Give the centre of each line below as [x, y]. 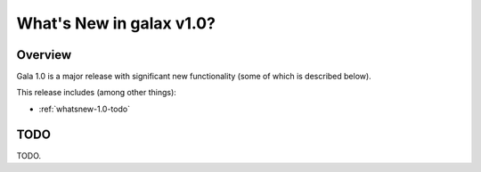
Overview [44, 55]
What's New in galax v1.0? [116, 23]
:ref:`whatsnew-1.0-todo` [85, 109]
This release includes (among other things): [97, 93]
